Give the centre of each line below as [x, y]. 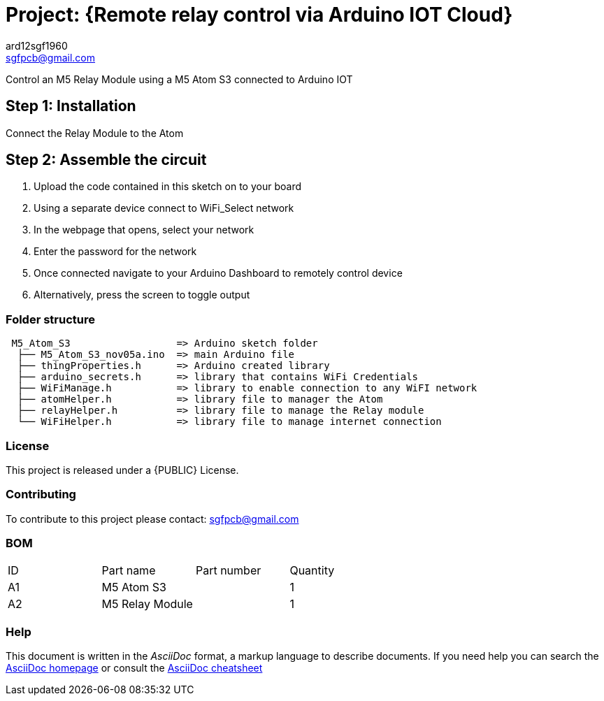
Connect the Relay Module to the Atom [95, 133]
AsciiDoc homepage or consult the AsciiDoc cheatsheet [134, 668]
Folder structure [50, 319]
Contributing [41, 494]
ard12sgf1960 [37, 45]
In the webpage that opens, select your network [144, 230]
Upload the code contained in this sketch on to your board [167, 187]
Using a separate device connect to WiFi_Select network [164, 208]
